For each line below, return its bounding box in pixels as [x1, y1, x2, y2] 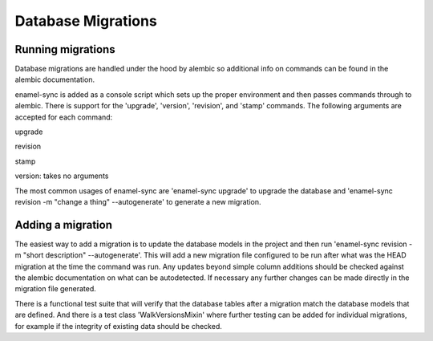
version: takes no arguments [14, 171, 109, 181]
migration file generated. [14, 284, 96, 294]
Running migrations [14, 43, 115, 56]
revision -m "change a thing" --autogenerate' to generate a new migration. [14, 197, 261, 206]
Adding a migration [14, 217, 112, 232]
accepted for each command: [14, 112, 113, 122]
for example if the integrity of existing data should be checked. [14, 321, 222, 331]
